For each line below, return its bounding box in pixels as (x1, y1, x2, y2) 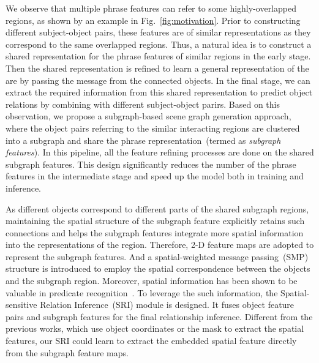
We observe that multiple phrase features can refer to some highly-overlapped (6, 2, 296, 14)
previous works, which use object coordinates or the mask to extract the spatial (6, 322, 304, 335)
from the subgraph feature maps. (6, 346, 129, 359)
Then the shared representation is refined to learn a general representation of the (6, 61, 309, 74)
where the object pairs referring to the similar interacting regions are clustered (6, 121, 300, 134)
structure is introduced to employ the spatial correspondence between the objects (6, 262, 310, 275)
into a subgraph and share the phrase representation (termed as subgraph (6, 133, 281, 146)
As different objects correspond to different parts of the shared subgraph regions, (6, 202, 309, 215)
